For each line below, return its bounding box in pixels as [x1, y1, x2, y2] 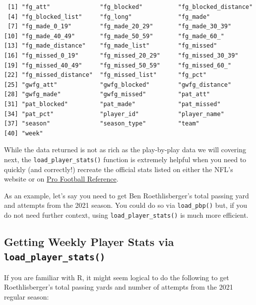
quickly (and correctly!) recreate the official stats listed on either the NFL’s [4, 164, 233, 174]
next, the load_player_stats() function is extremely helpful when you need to [4, 154, 247, 164]
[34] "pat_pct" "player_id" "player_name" [4, 110, 224, 118]
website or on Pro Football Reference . [4, 174, 119, 184]
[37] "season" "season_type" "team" [4, 120, 199, 127]
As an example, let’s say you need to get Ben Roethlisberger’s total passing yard [4, 190, 249, 200]
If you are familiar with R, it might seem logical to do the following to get [4, 272, 229, 282]
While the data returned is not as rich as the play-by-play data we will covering [4, 144, 247, 155]
